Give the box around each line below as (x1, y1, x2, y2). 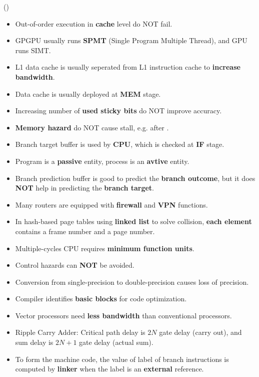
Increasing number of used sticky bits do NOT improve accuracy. (15, 105, 222, 116)
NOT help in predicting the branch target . (15, 182, 154, 193)
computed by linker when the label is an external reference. (15, 363, 204, 374)
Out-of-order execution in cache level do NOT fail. (15, 18, 172, 29)
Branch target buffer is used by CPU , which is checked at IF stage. (15, 139, 224, 149)
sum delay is (15, 337, 53, 347)
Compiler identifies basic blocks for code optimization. (15, 293, 187, 304)
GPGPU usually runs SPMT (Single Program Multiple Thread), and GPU (15, 35, 247, 46)
